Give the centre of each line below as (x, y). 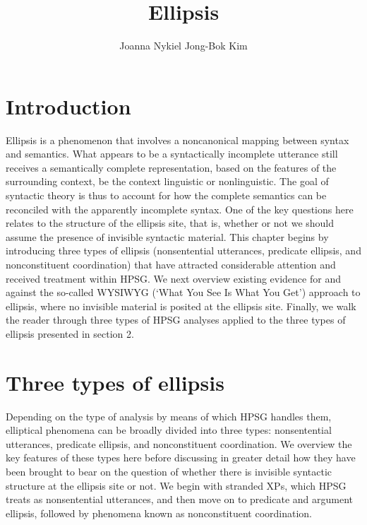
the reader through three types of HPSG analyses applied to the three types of (176, 320)
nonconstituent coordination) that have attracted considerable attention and (171, 264)
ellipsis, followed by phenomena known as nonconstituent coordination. (159, 513)
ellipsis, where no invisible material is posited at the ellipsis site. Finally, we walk (181, 306)
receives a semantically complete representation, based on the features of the (171, 167)
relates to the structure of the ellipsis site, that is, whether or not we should (170, 223)
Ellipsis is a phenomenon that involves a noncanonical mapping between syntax (178, 140)
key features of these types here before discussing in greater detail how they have (181, 458)
